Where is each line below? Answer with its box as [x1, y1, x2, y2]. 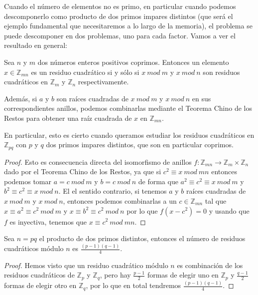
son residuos [203, 66, 240, 77]
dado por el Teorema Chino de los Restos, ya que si [4, 166, 161, 177]
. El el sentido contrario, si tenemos [58, 186, 167, 196]
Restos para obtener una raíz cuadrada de [4, 112, 132, 123]
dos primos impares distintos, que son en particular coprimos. [46, 139, 234, 150]
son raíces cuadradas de [56, 93, 129, 103]
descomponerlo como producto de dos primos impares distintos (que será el [4, 10, 233, 21]
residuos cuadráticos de [4, 270, 75, 280]
